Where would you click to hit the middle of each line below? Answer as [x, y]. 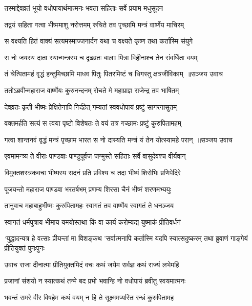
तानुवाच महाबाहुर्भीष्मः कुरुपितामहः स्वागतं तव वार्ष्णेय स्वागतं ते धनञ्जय [89, 205]
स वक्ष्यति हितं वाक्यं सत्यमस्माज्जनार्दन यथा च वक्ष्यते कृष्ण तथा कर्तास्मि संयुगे [99, 41]
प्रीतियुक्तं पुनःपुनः [25, 247]
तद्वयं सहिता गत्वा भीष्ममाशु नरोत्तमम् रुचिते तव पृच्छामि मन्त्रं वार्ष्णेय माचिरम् [94, 24]
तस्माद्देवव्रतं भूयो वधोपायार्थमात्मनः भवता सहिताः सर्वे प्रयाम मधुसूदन [84, 8]
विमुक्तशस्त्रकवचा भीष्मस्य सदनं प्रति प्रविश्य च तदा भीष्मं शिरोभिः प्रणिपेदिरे [93, 172]
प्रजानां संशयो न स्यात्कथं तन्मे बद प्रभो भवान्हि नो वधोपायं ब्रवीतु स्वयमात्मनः [95, 281]
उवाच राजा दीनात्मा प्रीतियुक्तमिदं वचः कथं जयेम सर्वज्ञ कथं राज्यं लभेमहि [92, 264]
